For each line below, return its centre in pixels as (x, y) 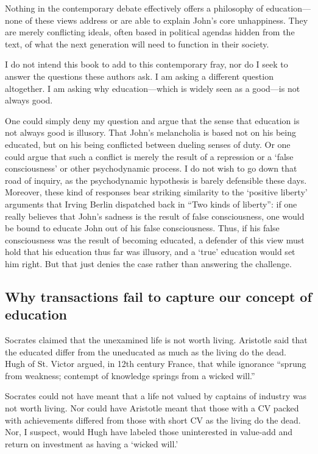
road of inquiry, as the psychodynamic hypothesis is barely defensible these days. (156, 180)
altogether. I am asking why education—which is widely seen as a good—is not (153, 88)
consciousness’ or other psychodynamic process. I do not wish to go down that (151, 168)
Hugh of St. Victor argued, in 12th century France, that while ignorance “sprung (156, 364)
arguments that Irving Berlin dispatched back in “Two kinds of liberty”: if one (151, 204)
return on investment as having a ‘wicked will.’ (92, 443)
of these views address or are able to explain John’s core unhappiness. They (167, 20)
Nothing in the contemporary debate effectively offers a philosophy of (134, 8)
